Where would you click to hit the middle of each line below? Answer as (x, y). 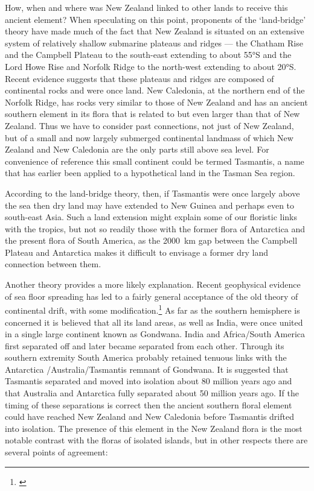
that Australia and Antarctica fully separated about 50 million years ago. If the (152, 393)
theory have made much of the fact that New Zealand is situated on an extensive (155, 31)
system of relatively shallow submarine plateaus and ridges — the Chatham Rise (154, 43)
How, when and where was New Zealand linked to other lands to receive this (146, 7)
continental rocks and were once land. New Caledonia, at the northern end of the (155, 90)
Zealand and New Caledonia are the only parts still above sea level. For (137, 149)
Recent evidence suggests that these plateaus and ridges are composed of (139, 78)
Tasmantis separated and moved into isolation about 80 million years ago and (149, 381)
